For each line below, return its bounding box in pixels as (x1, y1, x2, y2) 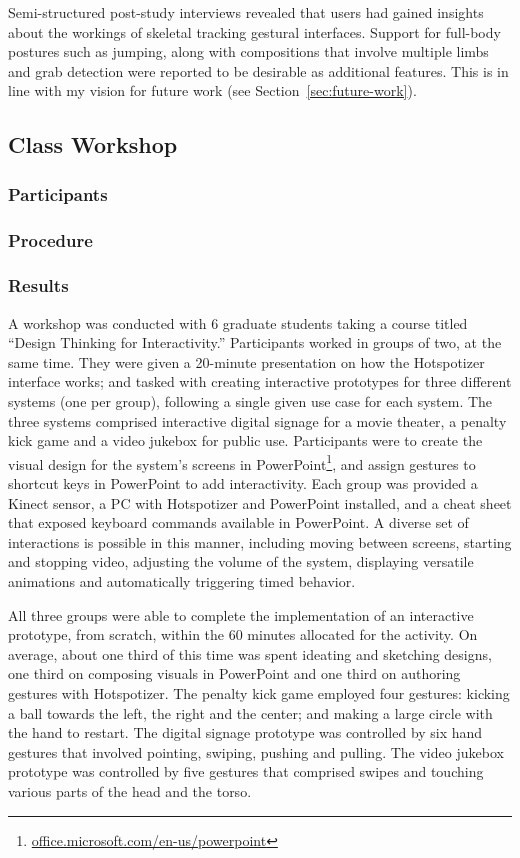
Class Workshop (8, 129, 178, 160)
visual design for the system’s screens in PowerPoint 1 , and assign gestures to (8, 450, 476, 474)
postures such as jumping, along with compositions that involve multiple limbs (8, 41, 489, 62)
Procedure (8, 227, 93, 252)
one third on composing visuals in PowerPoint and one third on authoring (8, 663, 461, 684)
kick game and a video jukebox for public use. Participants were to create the (8, 430, 483, 451)
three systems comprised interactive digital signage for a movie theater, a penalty (8, 410, 507, 431)
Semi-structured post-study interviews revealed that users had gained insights (8, 2, 484, 22)
